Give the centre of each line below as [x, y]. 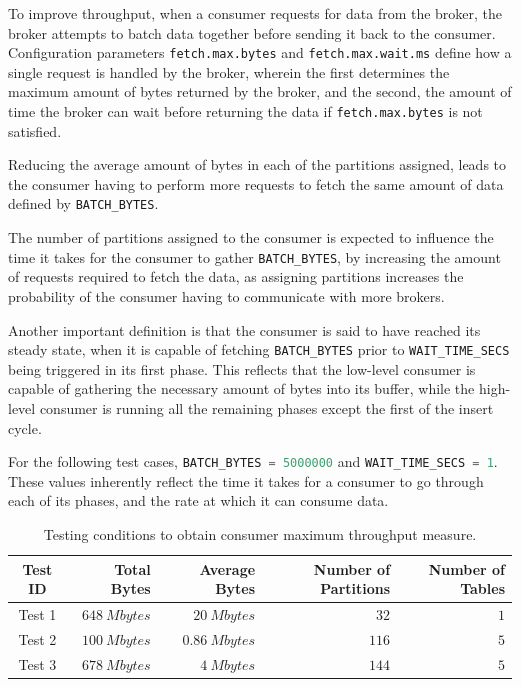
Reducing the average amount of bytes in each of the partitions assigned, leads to [257, 164]
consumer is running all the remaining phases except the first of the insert [266, 408]
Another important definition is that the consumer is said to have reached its [244, 329]
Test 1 [37, 614]
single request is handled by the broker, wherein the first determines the [229, 71]
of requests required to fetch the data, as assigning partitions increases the [236, 276]
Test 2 [37, 638]
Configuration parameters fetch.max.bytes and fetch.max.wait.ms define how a [260, 52]
